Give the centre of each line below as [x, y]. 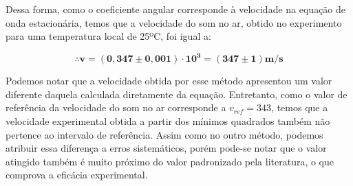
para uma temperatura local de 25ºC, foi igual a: [108, 36]
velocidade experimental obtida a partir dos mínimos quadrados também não [168, 121]
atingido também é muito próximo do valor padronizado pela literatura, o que [170, 161]
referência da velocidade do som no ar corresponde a [116, 107]
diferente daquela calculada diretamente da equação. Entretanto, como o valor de [176, 94]
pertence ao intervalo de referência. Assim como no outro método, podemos [164, 134]
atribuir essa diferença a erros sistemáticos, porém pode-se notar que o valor [166, 148]
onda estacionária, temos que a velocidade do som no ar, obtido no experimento [174, 22]
